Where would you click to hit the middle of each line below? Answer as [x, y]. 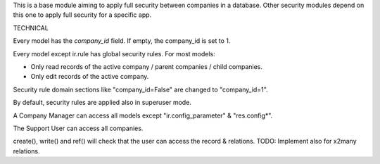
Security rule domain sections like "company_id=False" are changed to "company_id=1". [140, 89]
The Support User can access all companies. [78, 128]
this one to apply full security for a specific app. [82, 15]
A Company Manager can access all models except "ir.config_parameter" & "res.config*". [143, 115]
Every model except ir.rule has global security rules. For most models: [114, 53]
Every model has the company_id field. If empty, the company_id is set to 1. [122, 41]
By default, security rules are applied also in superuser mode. [102, 103]
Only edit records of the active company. [90, 77]
